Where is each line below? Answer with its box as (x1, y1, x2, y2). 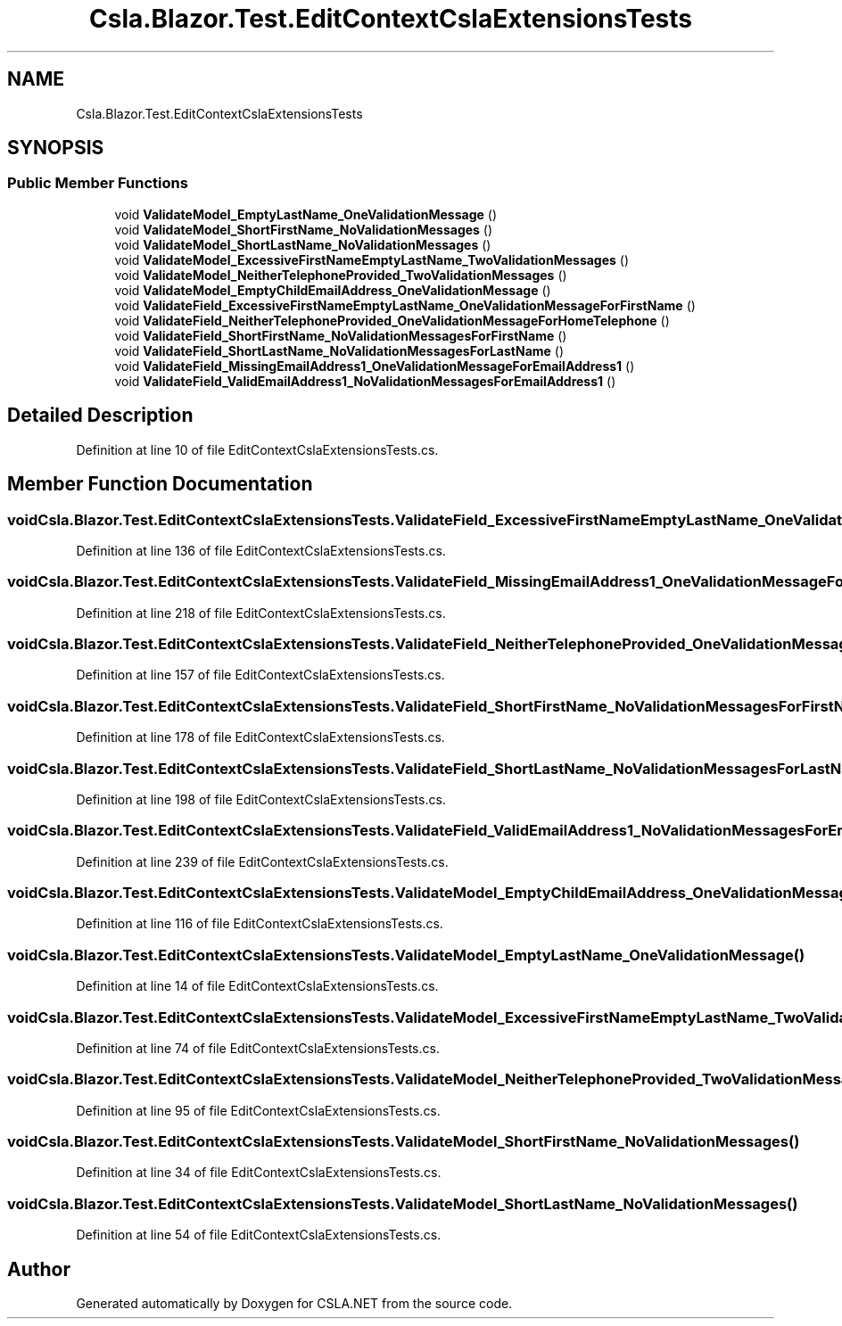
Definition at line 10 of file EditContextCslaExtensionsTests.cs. (76, 441, 439, 457)
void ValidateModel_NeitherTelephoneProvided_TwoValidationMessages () (114, 267, 567, 283)
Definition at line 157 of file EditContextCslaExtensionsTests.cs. (76, 667, 445, 683)
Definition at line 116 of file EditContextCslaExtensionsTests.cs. (76, 916, 443, 932)
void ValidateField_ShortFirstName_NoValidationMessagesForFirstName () (114, 327, 567, 343)
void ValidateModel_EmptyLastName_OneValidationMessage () (114, 206, 497, 222)
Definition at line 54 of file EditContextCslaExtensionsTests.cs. (76, 1227, 442, 1243)
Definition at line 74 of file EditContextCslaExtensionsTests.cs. (76, 1040, 440, 1056)
